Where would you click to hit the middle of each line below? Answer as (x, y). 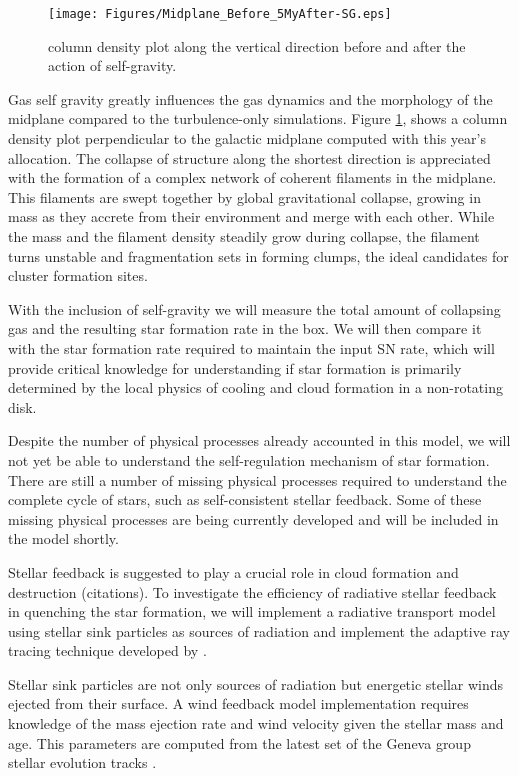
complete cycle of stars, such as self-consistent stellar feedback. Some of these (245, 499)
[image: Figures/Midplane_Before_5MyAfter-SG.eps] (220, 14)
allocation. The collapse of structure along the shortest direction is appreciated (249, 157)
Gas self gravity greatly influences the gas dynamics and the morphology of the (250, 98)
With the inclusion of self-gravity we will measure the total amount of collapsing (254, 308)
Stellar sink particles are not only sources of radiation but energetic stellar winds (256, 683)
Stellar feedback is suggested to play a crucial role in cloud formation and (233, 571)
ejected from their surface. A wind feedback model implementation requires (238, 703)
